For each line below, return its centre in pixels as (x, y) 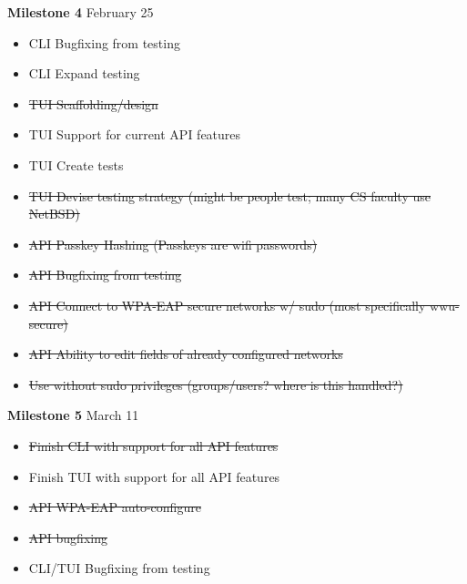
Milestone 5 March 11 (73, 415)
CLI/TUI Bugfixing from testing (119, 568)
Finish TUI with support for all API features (154, 476)
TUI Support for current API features (135, 134)
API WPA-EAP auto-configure (115, 507)
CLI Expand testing (84, 73)
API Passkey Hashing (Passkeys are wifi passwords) (173, 244)
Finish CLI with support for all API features (153, 445)
